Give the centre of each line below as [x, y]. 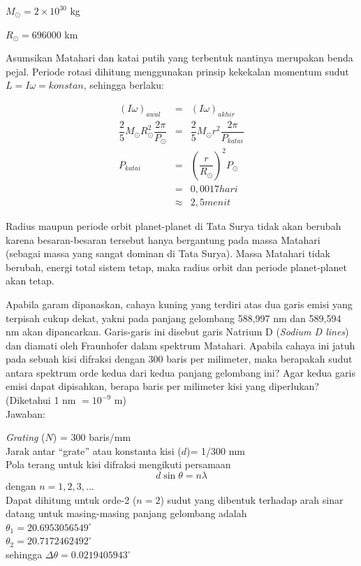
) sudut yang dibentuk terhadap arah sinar [252, 499]
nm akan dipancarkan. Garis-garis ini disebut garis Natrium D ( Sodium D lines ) [177, 332]
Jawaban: [25, 413]
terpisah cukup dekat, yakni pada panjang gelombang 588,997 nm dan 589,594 [174, 318]
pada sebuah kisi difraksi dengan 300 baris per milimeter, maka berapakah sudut [179, 359]
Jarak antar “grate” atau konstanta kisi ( [94, 450]
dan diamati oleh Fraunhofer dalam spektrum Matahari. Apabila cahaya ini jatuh [180, 345]
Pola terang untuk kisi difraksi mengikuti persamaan [118, 464]
